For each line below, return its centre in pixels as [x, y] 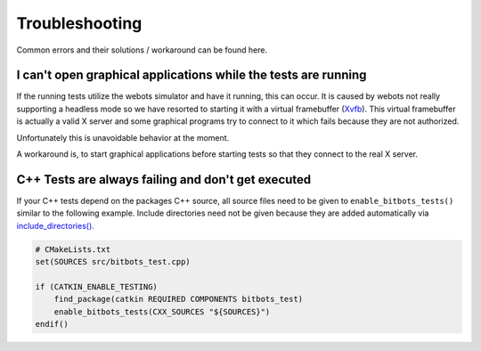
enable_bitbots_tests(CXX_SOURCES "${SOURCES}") [162, 311]
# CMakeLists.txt [73, 249]
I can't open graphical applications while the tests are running [192, 75]
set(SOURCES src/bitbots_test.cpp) [113, 262]
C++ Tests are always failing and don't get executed [164, 180]
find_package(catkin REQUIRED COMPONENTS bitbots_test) [179, 299]
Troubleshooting [79, 23]
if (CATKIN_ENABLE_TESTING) [96, 286]
